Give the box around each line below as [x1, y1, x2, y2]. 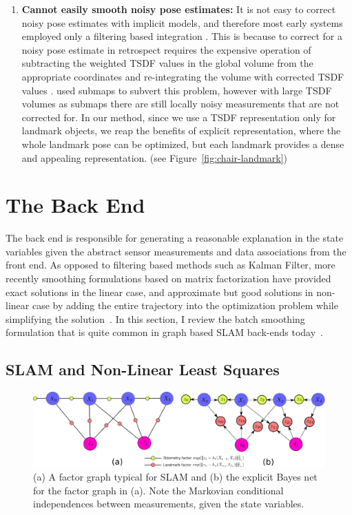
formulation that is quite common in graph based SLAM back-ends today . [6, 325, 323, 339]
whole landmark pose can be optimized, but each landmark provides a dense [21, 136, 344, 151]
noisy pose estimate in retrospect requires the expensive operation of [21, 42, 311, 56]
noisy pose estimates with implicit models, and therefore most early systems [21, 15, 343, 30]
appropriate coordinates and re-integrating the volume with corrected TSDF [21, 69, 344, 83]
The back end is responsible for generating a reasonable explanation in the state [6, 231, 344, 245]
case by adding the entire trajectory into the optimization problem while [32, 298, 338, 313]
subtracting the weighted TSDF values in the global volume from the [21, 56, 313, 70]
